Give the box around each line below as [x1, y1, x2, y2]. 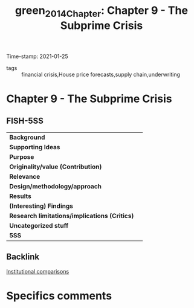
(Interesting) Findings [9, 202, 74, 210]
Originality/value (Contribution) [9, 162, 102, 171]
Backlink [6, 252, 40, 262]
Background [9, 133, 45, 141]
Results [9, 191, 32, 200]
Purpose [9, 152, 34, 161]
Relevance [9, 172, 40, 181]
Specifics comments [6, 289, 112, 303]
